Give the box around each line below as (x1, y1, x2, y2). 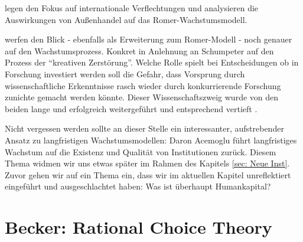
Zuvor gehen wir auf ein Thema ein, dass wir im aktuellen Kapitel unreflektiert (5, 168, 291, 181)
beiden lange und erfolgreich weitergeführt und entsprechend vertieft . (5, 102, 258, 115)
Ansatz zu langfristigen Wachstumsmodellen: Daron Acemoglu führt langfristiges (5, 133, 297, 146)
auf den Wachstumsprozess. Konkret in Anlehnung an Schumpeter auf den (5, 44, 274, 57)
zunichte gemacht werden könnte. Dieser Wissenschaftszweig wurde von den (5, 91, 279, 103)
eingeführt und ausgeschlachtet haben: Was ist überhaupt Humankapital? (5, 180, 271, 192)
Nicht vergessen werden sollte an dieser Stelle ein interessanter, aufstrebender (5, 122, 284, 135)
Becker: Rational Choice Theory (5, 215, 272, 239)
